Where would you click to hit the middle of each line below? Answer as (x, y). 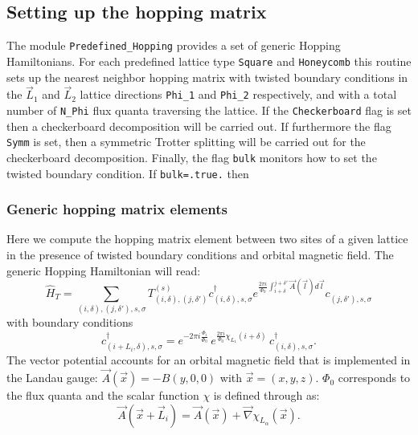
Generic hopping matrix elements (117, 209)
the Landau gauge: (52, 378)
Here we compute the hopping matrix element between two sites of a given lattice (207, 239)
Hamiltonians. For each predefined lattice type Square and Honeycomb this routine (209, 61)
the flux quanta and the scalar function (103, 395)
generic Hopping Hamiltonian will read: (104, 270)
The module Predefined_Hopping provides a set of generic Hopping (174, 45)
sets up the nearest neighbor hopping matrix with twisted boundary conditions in (207, 77)
